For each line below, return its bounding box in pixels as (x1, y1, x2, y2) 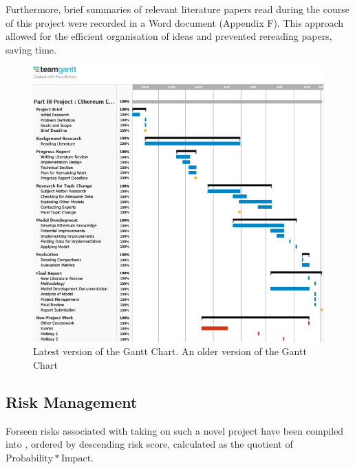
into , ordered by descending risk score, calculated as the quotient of (6, 437, 293, 451)
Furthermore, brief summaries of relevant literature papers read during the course (6, 2, 349, 16)
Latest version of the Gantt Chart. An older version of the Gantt (33, 344, 307, 358)
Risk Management (6, 391, 138, 412)
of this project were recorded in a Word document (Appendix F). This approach (6, 15, 344, 30)
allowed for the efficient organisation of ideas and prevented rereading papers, (6, 29, 332, 43)
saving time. (6, 42, 56, 56)
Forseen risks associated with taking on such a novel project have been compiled (6, 423, 344, 437)
